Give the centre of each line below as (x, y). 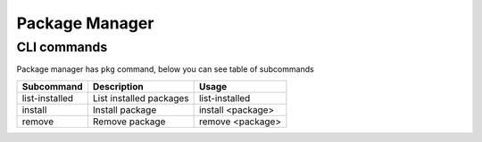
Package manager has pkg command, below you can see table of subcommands (165, 69)
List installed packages (141, 98)
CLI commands (62, 47)
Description (118, 86)
